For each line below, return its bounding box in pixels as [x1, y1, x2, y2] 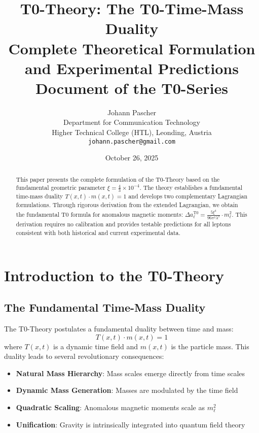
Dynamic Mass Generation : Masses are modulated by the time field [16, 385, 238, 395]
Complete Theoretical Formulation [8, 38, 255, 58]
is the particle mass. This [171, 341, 249, 351]
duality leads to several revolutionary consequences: [4, 351, 164, 361]
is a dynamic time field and [53, 341, 138, 351]
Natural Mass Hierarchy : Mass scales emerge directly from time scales [16, 368, 245, 378]
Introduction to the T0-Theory [4, 264, 225, 285]
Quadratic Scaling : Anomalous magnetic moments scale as [16, 402, 205, 413]
